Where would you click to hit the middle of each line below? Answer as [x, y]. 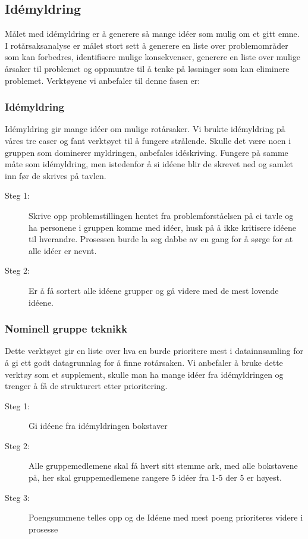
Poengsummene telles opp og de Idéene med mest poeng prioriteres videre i [166, 517]
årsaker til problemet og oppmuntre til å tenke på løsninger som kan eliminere [147, 68]
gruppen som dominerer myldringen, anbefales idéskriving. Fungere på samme [147, 152]
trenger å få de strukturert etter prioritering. [86, 386]
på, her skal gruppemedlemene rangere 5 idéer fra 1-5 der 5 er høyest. [155, 477]
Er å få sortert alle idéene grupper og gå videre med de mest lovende [154, 290]
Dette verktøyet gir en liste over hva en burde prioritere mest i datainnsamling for [154, 351]
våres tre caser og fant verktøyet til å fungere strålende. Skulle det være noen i [148, 140]
